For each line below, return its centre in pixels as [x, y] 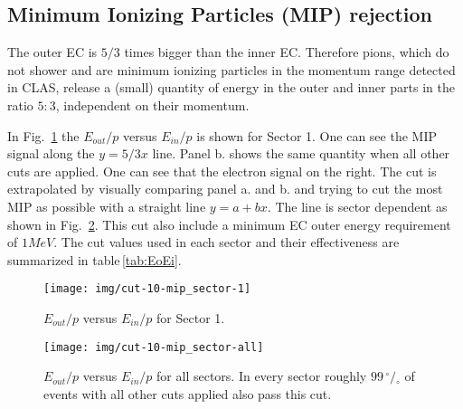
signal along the [51, 153]
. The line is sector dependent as [357, 206]
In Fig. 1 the [43, 135]
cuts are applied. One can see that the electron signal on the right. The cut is [222, 171]
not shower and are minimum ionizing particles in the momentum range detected [231, 69]
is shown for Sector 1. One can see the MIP [317, 135]
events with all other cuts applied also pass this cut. [188, 393]
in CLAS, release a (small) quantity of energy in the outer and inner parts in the [231, 87]
